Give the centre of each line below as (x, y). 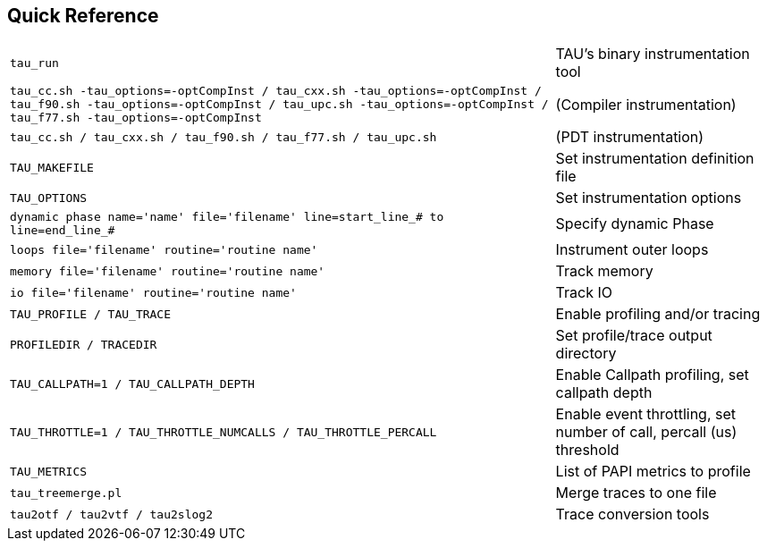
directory (586, 354)
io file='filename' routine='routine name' (153, 292)
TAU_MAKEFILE (52, 167)
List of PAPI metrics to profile (653, 472)
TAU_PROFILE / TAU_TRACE (91, 314)
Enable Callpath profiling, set (652, 375)
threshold (587, 450)
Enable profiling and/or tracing (658, 314)
